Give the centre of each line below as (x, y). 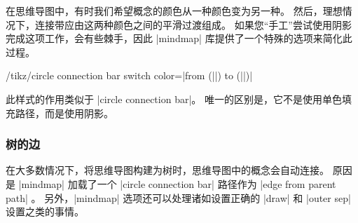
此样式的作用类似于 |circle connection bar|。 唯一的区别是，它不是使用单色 (174, 99)
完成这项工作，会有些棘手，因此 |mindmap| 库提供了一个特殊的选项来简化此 (179, 38)
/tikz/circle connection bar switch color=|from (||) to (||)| (129, 75)
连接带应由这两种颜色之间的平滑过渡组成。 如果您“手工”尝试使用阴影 (193, 24)
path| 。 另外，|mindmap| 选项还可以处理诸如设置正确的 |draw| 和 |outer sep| (178, 197)
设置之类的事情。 (45, 211)
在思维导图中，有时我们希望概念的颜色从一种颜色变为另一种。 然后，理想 (174, 11)
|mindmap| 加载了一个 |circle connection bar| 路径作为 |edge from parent (177, 183)
